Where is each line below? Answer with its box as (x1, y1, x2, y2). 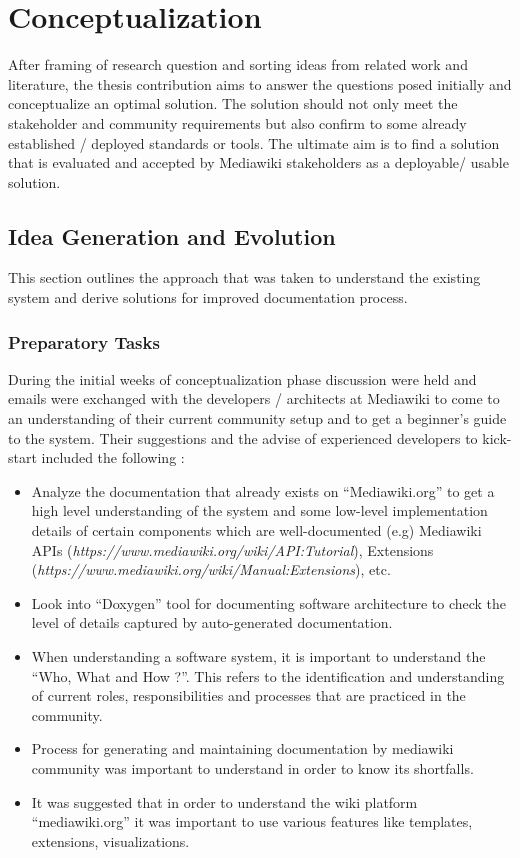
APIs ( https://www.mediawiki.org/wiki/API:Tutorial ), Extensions (31, 539, 434, 560)
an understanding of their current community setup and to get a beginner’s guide (8, 408, 507, 429)
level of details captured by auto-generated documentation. (31, 612, 393, 633)
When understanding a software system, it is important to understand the (31, 646, 486, 667)
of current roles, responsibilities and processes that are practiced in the (31, 685, 466, 706)
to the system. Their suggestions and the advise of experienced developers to (8, 427, 478, 448)
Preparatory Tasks (8, 329, 160, 354)
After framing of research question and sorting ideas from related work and (8, 54, 468, 75)
